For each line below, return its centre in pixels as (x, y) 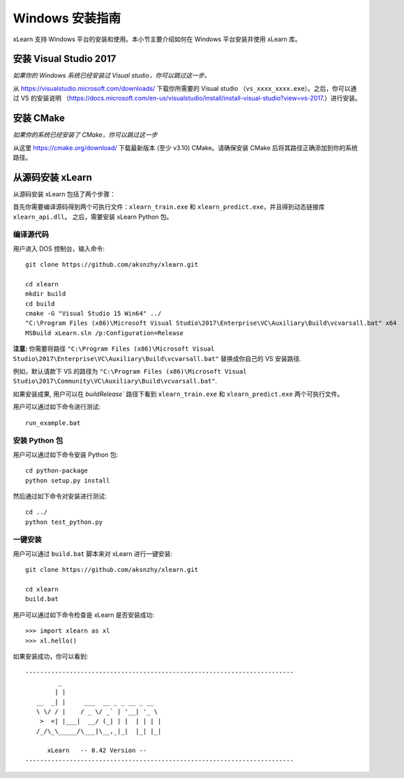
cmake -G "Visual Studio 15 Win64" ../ (93, 314)
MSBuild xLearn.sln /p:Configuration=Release (105, 333)
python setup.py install (68, 480)
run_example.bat (53, 423)
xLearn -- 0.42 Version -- (97, 750)
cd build (40, 303)
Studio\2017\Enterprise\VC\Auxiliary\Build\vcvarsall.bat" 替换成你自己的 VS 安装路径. (157, 358)
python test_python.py (64, 522)
